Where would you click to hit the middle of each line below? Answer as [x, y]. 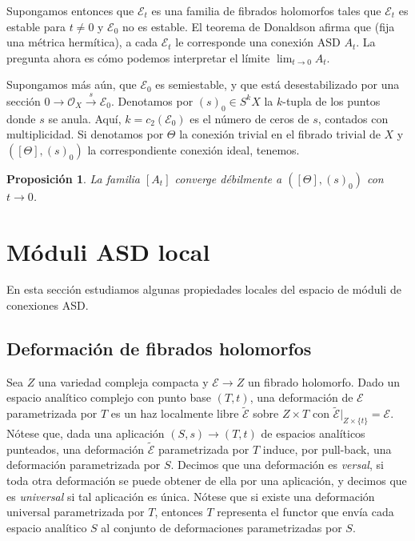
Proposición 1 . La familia [74, 178]
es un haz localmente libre [175, 413]
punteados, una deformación [76, 449]
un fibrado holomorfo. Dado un [323, 381]
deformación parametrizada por [84, 465]
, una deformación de [301, 397]
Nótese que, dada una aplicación [86, 433]
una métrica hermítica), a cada [82, 42]
